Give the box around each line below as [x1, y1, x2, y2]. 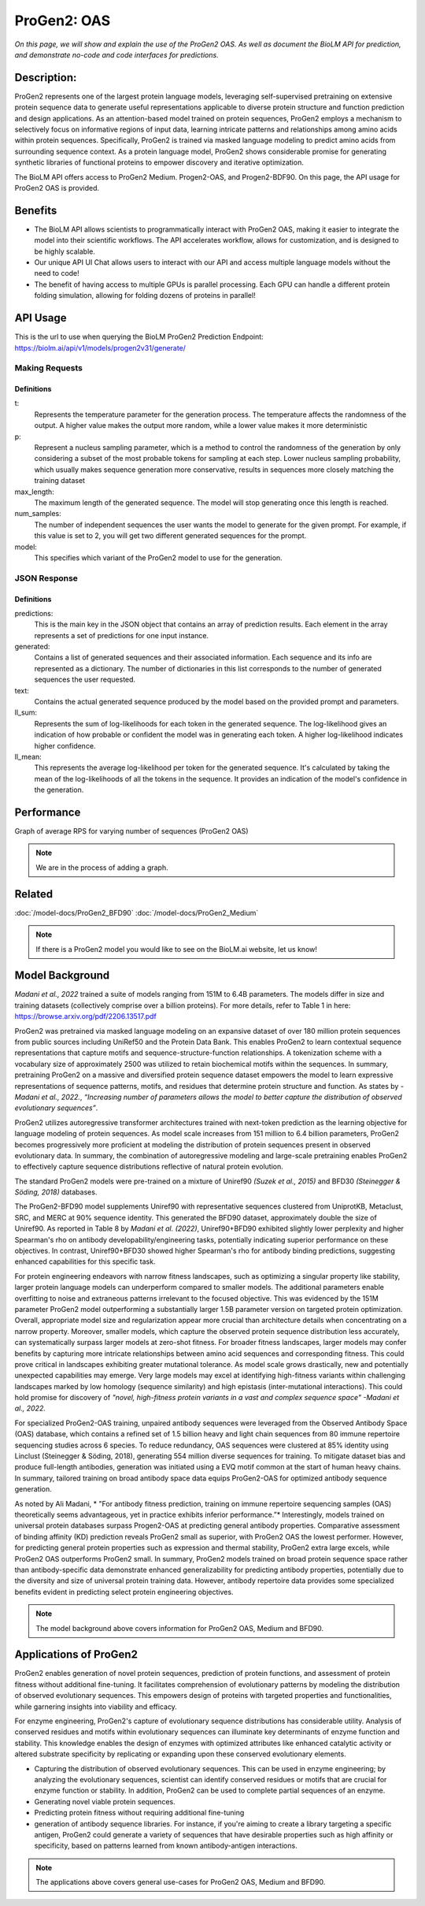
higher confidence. [34, 741, 96, 750]
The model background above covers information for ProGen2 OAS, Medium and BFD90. [35, 1623, 324, 1633]
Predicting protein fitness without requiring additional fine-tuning [34, 1808, 245, 1818]
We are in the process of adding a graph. [35, 863, 168, 872]
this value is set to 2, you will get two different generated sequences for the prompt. [34, 531, 307, 541]
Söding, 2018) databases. [14, 1187, 98, 1197]
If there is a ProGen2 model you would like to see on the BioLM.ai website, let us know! [35, 944, 318, 953]
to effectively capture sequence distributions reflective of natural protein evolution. [14, 1162, 283, 1172]
